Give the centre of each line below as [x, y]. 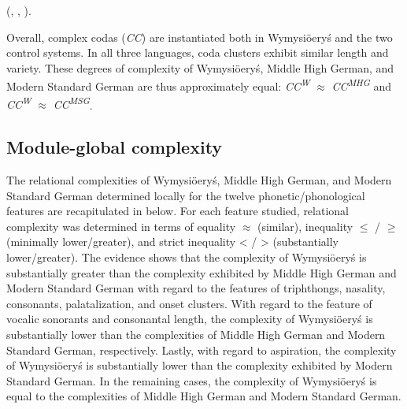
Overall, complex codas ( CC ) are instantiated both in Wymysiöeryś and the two [200, 37]
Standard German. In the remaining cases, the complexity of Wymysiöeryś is [192, 380]
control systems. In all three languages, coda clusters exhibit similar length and [198, 52]
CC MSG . [73, 103]
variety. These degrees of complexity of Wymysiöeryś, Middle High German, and [200, 67]
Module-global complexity [115, 147]
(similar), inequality [305, 226]
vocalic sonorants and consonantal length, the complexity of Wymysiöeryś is [190, 319]
